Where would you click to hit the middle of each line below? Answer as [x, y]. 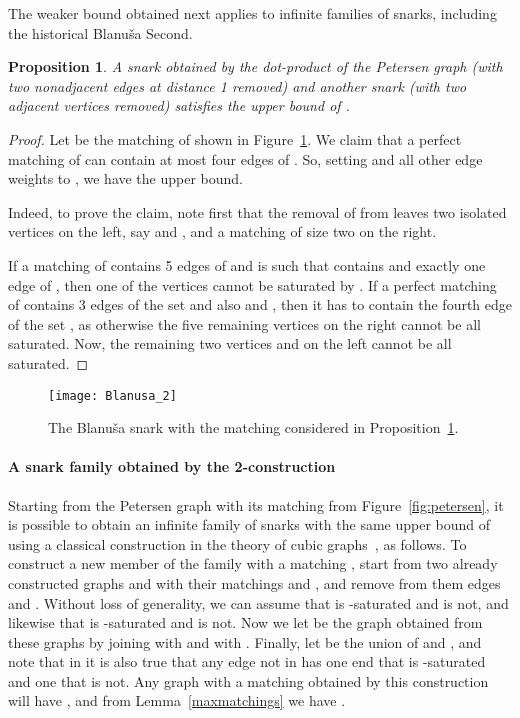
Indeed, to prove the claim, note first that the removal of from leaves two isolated [257, 211]
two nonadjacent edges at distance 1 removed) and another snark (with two [237, 85]
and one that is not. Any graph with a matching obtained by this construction [248, 680]
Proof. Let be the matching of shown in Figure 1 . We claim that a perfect [235, 138]
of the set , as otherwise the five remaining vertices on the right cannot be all [244, 323]
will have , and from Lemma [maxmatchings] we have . [177, 700]
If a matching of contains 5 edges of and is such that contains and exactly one [247, 264]
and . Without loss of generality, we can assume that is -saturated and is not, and [258, 602]
